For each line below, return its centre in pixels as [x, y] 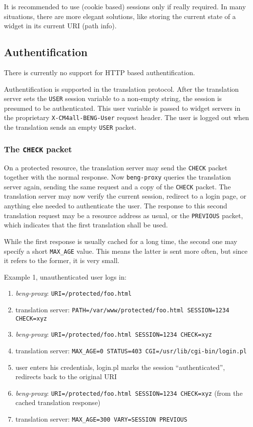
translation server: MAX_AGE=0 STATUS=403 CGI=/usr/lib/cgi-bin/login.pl [131, 350]
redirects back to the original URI [66, 376]
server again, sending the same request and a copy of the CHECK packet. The [117, 186]
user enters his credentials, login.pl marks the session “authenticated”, [120, 367]
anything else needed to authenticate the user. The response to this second [116, 206]
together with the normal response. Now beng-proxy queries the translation [117, 177]
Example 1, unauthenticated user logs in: [65, 276]
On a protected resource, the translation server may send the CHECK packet [116, 167]
